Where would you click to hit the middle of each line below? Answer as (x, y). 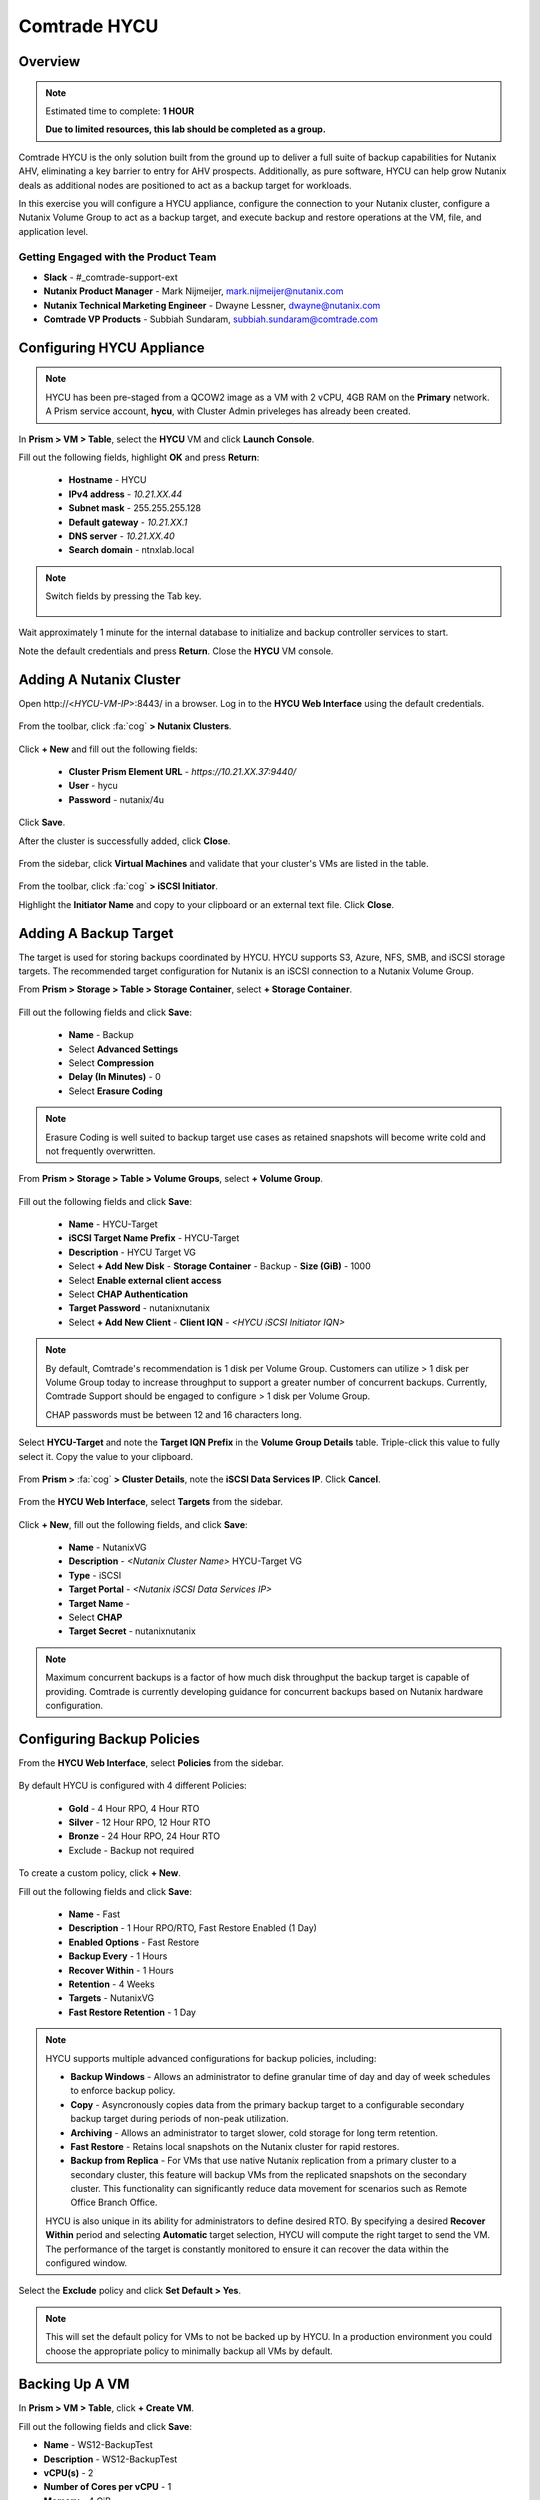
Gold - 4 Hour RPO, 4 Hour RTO (134, 1808)
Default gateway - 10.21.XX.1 (128, 522)
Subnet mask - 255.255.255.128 (135, 508)
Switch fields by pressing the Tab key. (123, 596)
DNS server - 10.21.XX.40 (121, 536)
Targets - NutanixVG (111, 1998)
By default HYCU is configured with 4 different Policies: (132, 1786)
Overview (49, 61)
